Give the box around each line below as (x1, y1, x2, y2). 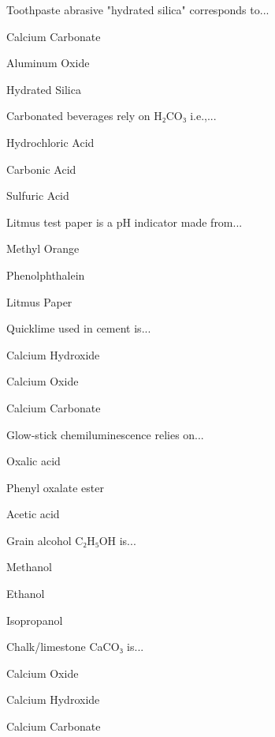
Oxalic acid (6, 453, 61, 469)
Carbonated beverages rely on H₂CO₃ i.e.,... (6, 107, 217, 124)
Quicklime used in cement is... (6, 320, 151, 337)
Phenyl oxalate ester (6, 479, 104, 495)
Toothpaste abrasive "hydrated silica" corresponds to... (6, 2, 269, 17)
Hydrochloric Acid (6, 133, 95, 150)
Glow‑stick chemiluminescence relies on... (6, 426, 204, 442)
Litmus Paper (6, 293, 72, 310)
